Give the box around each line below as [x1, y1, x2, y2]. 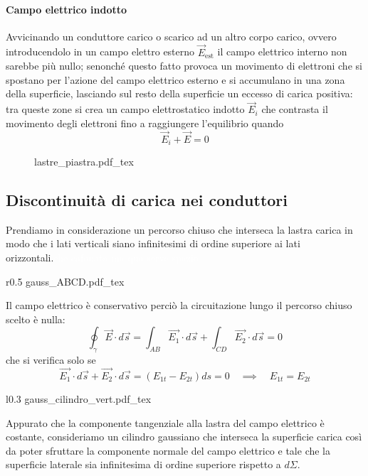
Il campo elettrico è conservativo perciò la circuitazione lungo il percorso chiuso [6, 298, 352, 313]
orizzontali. [6, 250, 54, 265]
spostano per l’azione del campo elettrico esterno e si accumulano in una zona [6, 72, 345, 87]
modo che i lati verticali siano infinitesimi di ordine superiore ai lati [6, 236, 300, 251]
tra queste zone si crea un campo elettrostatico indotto [6, 102, 245, 117]
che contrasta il [261, 102, 328, 117]
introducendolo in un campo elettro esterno [6, 44, 195, 59]
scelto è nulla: [6, 311, 65, 326]
